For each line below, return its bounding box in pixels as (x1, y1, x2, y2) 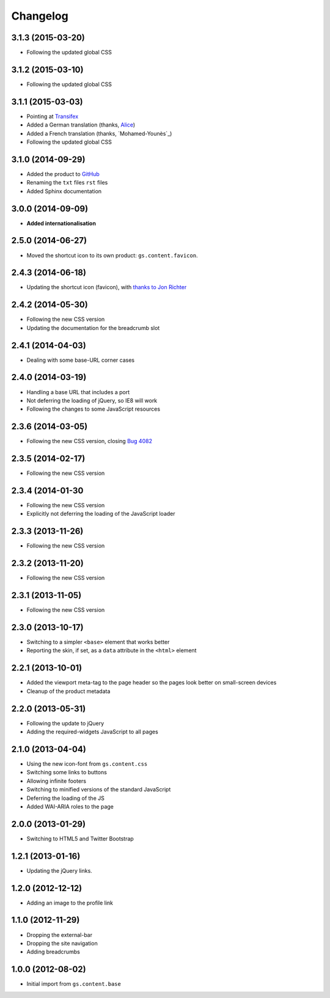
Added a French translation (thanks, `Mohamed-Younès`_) (26, 130, 172, 137)
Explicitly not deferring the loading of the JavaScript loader (26, 510, 175, 518)
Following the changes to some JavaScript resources (26, 405, 161, 413)
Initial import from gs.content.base (26, 980, 122, 988)
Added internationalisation (26, 219, 96, 227)
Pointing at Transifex (26, 112, 79, 120)
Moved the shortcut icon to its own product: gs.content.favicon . (26, 251, 198, 259)
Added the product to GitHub (26, 170, 100, 177)
